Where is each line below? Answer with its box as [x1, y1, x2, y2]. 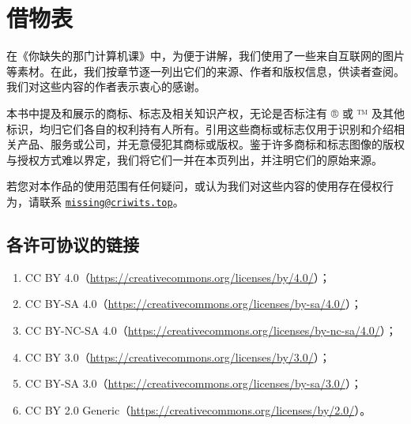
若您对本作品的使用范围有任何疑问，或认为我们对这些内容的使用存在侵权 [6, 178, 383, 194]
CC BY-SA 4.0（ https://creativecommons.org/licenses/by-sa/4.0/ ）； [25, 295, 362, 312]
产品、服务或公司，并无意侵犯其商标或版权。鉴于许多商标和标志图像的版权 [17, 136, 405, 152]
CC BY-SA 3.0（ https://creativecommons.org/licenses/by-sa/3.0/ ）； [25, 375, 362, 392]
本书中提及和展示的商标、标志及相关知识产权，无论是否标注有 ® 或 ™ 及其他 [6, 104, 405, 121]
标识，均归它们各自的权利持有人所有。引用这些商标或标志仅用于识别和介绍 [6, 120, 394, 137]
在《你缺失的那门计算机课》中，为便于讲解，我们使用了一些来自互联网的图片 [6, 47, 405, 64]
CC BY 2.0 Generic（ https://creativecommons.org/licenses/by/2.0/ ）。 [25, 401, 371, 418]
